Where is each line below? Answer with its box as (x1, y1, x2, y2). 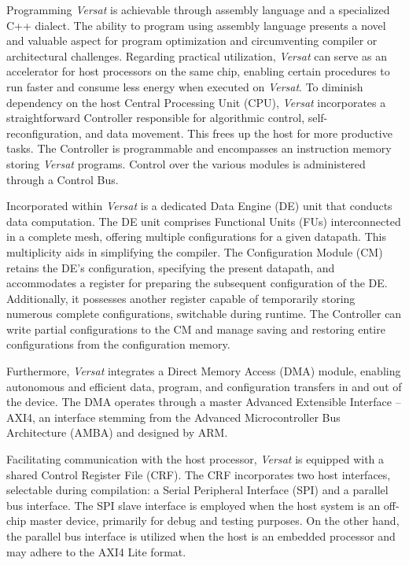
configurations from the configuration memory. (6, 336, 230, 353)
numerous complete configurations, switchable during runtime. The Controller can (6, 305, 402, 322)
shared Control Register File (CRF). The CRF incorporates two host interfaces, (6, 466, 391, 482)
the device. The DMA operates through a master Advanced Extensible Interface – (6, 393, 401, 410)
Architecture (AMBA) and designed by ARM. (6, 424, 228, 441)
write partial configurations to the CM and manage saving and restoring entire (6, 320, 385, 337)
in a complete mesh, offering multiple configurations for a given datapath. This (6, 228, 386, 245)
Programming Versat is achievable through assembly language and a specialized (6, 2, 390, 17)
